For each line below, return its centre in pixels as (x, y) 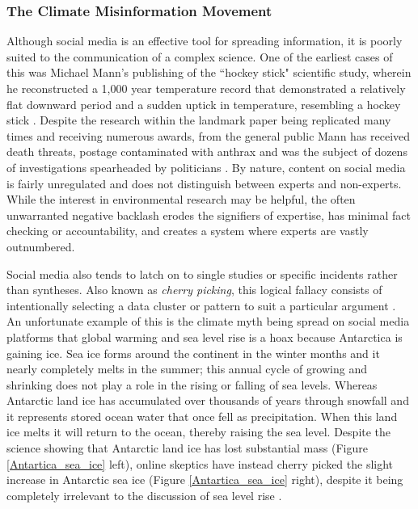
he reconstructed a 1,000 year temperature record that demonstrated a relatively (206, 88)
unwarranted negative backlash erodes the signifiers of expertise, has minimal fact (209, 215)
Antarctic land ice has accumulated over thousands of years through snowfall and (208, 400)
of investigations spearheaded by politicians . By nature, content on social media (206, 167)
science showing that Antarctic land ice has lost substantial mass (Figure (187, 448)
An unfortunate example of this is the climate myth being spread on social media (208, 321)
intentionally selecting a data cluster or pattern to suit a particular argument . (201, 305)
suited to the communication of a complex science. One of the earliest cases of (200, 56)
